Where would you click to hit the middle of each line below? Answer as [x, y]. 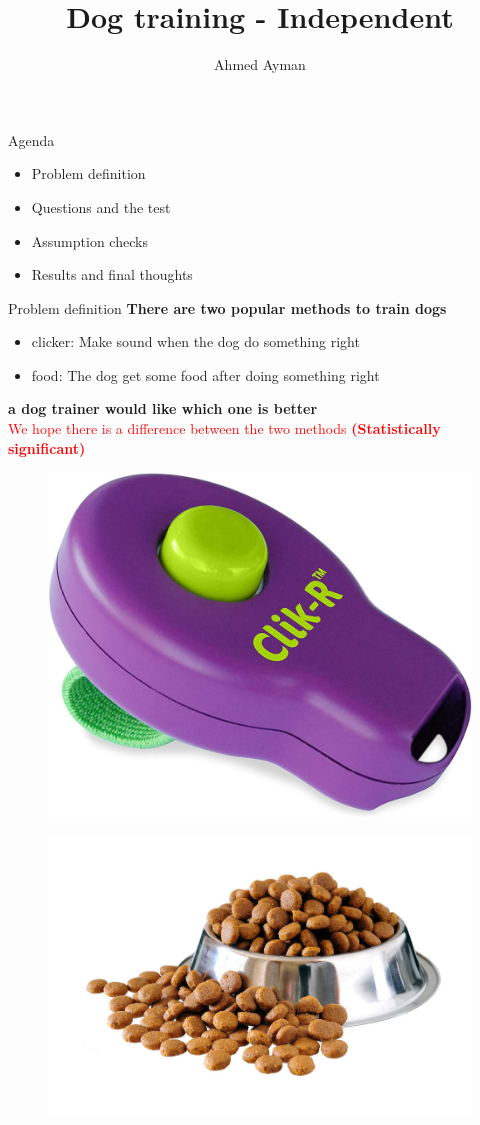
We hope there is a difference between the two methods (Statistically [224, 428]
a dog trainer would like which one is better [163, 408]
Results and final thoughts [112, 274]
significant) [47, 447]
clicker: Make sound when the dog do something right [195, 341]
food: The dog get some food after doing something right [205, 374]
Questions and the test [101, 206]
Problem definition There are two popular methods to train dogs [227, 307]
